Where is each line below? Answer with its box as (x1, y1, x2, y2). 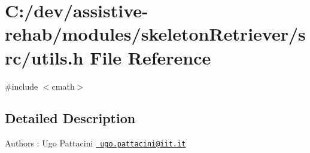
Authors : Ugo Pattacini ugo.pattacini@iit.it (5, 137, 186, 149)
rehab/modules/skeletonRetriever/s (5, 22, 306, 46)
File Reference (90, 45, 211, 69)
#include (5, 79, 38, 92)
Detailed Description (5, 109, 136, 127)
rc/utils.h (5, 45, 84, 69)
